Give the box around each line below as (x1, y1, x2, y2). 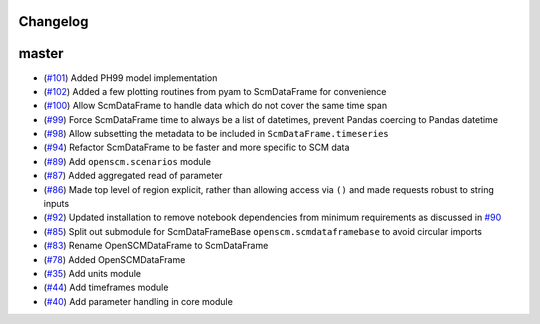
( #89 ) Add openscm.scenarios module (43, 155, 212, 167)
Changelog (18, 13, 89, 30)
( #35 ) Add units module (43, 268, 142, 279)
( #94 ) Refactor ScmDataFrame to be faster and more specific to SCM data (43, 141, 350, 154)
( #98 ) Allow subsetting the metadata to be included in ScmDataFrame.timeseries (43, 128, 389, 140)
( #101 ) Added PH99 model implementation (43, 71, 218, 84)
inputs (43, 198, 70, 210)
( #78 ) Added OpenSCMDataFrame (43, 253, 186, 265)
